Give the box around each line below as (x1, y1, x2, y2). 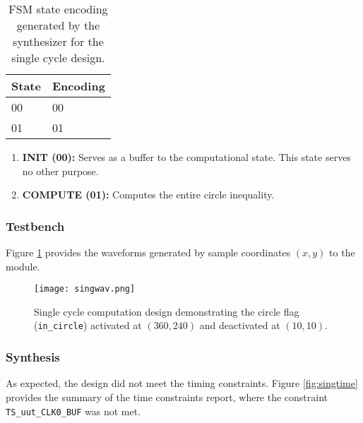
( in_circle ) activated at (34, 318, 142, 333)
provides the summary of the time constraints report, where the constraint (6, 389, 328, 404)
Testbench (6, 217, 65, 234)
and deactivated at (199, 318, 280, 333)
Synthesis (6, 348, 60, 366)
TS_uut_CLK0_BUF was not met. (6, 403, 141, 418)
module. (6, 258, 40, 273)
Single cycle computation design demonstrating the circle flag (34, 304, 299, 318)
